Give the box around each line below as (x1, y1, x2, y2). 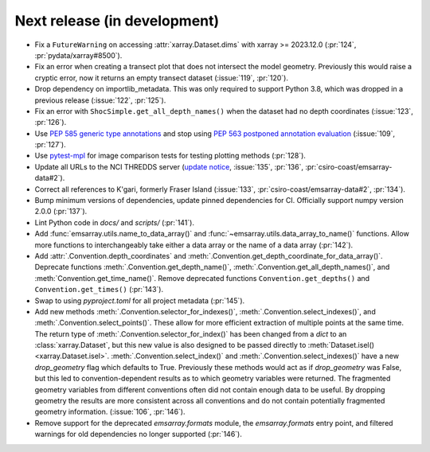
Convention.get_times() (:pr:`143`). (34, 285, 163, 294)
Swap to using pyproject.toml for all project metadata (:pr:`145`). (34, 295, 245, 306)
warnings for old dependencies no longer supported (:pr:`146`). (34, 430, 242, 439)
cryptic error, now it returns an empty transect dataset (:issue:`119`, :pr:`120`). (34, 72, 288, 83)
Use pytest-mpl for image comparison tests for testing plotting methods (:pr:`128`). (34, 151, 307, 161)
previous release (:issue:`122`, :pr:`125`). (34, 95, 166, 105)
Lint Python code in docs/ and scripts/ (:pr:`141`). (34, 217, 195, 227)
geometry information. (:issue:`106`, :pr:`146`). (34, 407, 186, 417)
